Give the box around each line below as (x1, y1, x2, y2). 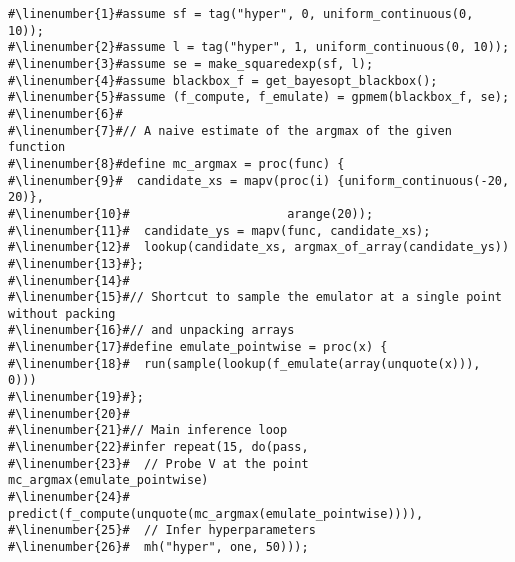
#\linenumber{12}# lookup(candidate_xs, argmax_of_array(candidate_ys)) (8, 240, 510, 255)
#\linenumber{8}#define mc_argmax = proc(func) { (8, 156, 345, 171)
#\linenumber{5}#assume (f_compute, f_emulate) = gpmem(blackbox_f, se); (8, 90, 510, 105)
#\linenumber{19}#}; (8, 390, 145, 405)
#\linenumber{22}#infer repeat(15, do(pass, (8, 440, 309, 455)
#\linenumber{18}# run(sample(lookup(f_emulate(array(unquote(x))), (8, 356, 481, 371)
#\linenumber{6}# (8, 106, 123, 121)
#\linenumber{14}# (8, 273, 130, 288)
